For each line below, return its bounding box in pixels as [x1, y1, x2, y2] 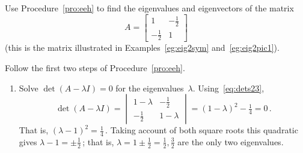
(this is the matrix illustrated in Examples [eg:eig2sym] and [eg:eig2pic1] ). [5, 41, 280, 54]
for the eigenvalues [115, 81, 184, 94]
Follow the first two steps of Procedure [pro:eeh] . [5, 61, 185, 74]
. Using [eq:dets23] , [192, 81, 265, 94]
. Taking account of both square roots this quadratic [105, 124, 298, 136]
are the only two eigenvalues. [177, 135, 284, 148]
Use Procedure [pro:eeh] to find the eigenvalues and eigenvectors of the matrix [5, 2, 294, 14]
